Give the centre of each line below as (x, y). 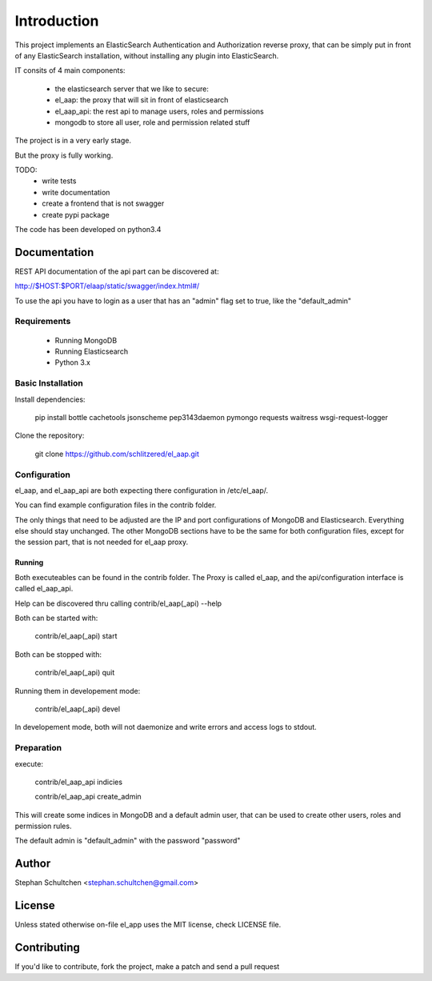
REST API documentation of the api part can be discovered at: (117, 271)
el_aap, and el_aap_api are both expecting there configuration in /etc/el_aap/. (141, 490)
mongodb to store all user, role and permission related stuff (152, 122)
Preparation (38, 748)
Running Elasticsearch (91, 351)
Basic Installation (49, 383)
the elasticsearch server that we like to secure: (132, 89)
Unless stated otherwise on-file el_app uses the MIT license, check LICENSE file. (148, 925)
